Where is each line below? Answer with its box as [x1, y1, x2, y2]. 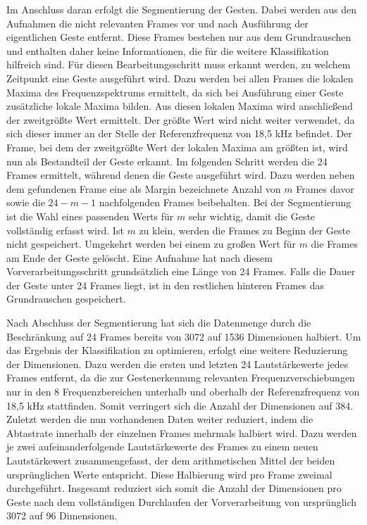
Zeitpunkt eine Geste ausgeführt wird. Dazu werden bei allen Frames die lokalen [6, 70, 354, 85]
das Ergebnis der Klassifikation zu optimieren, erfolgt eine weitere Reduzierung [6, 343, 348, 358]
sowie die [6, 195, 45, 210]
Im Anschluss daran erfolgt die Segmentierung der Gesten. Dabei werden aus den [6, 2, 357, 16]
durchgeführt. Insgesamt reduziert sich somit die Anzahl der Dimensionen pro [6, 481, 342, 495]
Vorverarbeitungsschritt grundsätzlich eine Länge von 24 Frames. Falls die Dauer [6, 264, 356, 279]
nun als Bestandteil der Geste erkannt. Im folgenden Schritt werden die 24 [6, 153, 328, 168]
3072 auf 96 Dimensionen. [6, 508, 118, 523]
